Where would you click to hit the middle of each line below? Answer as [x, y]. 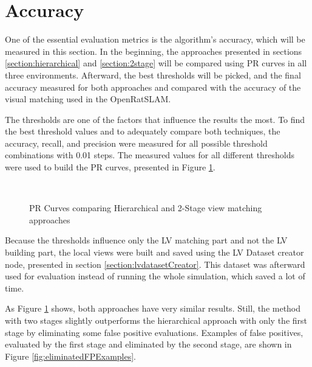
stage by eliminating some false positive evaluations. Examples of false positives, [154, 332]
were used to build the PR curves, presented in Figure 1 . [110, 167]
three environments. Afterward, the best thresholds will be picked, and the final [153, 75]
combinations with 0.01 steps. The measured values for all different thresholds [150, 155]
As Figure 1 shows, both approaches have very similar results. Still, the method [153, 308]
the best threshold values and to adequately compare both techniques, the [143, 131]
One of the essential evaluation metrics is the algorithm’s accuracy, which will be [155, 39]
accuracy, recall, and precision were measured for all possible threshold [136, 143]
